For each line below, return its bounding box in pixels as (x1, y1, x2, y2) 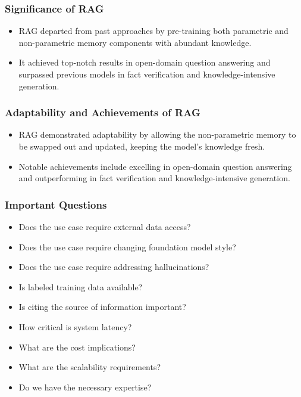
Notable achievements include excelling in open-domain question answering (18, 160, 292, 172)
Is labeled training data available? (18, 280, 143, 293)
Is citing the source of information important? (18, 300, 186, 313)
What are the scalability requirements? (18, 361, 161, 373)
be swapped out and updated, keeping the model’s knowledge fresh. (18, 140, 265, 152)
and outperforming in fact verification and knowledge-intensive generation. (18, 172, 290, 184)
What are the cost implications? (18, 340, 136, 353)
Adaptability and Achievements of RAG (5, 105, 200, 120)
